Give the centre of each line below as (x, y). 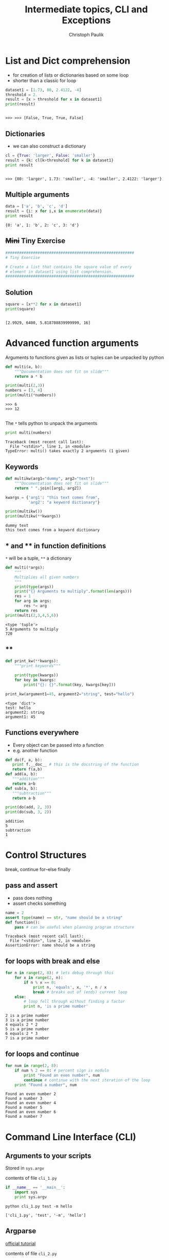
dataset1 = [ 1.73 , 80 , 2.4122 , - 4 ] (43, 90)
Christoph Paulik (86, 34)
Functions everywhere (42, 733)
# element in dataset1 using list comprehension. (60, 272)
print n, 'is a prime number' (56, 1006)
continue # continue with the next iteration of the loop (87, 1080)
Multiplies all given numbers (47, 577)
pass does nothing (32, 898)
